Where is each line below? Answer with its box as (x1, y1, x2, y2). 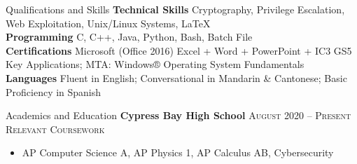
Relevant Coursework (6, 121, 105, 136)
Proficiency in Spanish (6, 84, 101, 99)
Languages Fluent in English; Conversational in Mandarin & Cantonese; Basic (6, 70, 347, 85)
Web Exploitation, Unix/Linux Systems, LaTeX (6, 15, 211, 30)
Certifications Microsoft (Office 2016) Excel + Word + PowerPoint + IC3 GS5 (6, 43, 352, 57)
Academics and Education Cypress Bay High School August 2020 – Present (6, 108, 351, 123)
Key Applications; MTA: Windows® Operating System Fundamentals (6, 57, 304, 71)
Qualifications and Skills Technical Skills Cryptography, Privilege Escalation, (6, 2, 345, 16)
